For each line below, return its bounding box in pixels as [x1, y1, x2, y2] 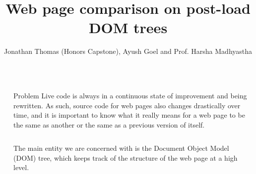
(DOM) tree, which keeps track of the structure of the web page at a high [13, 152, 238, 163]
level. [13, 162, 29, 173]
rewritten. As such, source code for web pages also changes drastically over [13, 100, 241, 110]
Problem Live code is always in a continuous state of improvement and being [13, 90, 247, 100]
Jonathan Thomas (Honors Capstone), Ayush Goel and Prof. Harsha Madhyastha [3, 46, 253, 56]
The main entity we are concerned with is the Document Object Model [13, 143, 229, 153]
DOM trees [88, 17, 168, 38]
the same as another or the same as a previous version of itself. [13, 119, 205, 130]
